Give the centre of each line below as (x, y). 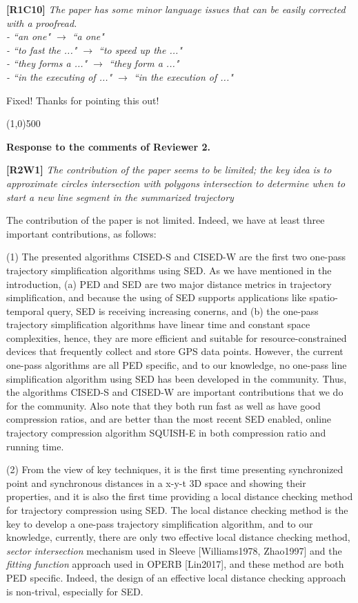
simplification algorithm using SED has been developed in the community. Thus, (177, 378)
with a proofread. (42, 22)
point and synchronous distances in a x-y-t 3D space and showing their (156, 482)
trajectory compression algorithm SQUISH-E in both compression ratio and (166, 433)
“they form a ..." (144, 63)
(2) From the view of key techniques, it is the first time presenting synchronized (175, 469)
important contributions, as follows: (81, 233)
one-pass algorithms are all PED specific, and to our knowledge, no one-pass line (177, 365)
